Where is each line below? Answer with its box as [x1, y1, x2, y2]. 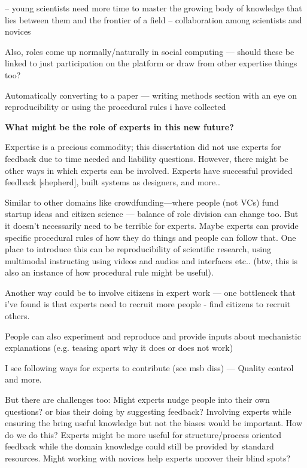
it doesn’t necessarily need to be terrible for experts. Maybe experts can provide [5, 219, 299, 231]
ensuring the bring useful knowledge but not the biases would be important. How [5, 417, 303, 429]
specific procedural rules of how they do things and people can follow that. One [5, 231, 296, 243]
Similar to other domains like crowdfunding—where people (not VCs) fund [5, 195, 279, 208]
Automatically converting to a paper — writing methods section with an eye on [5, 88, 297, 101]
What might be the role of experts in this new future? [5, 120, 234, 133]
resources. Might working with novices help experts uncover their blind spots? [5, 452, 291, 464]
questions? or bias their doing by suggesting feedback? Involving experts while [5, 405, 291, 417]
